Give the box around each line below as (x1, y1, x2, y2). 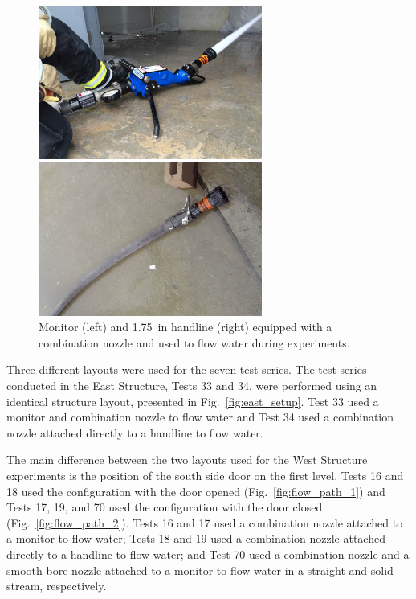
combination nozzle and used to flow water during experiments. (39, 334, 350, 351)
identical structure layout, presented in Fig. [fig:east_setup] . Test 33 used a (6, 392, 379, 409)
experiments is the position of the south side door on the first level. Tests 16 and (6, 466, 404, 483)
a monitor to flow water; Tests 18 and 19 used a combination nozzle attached (6, 530, 385, 547)
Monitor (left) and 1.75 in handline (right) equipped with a (39, 318, 332, 335)
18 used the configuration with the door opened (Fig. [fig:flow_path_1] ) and (6, 482, 385, 499)
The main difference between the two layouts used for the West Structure (6, 451, 368, 468)
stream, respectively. (6, 577, 107, 594)
